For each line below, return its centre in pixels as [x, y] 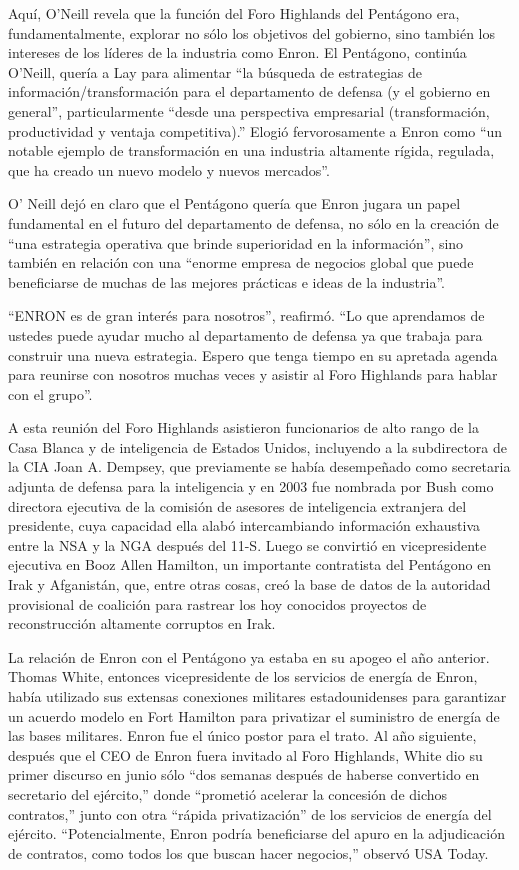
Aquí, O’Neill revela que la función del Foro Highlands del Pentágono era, [234, 13]
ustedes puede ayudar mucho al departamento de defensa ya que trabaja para [245, 334]
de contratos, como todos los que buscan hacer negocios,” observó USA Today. [248, 852]
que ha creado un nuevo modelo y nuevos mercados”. [169, 169]
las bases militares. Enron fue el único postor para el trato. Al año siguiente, [242, 735]
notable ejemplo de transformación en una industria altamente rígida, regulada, [251, 150]
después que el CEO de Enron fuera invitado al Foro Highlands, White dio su [245, 754]
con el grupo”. [50, 393]
